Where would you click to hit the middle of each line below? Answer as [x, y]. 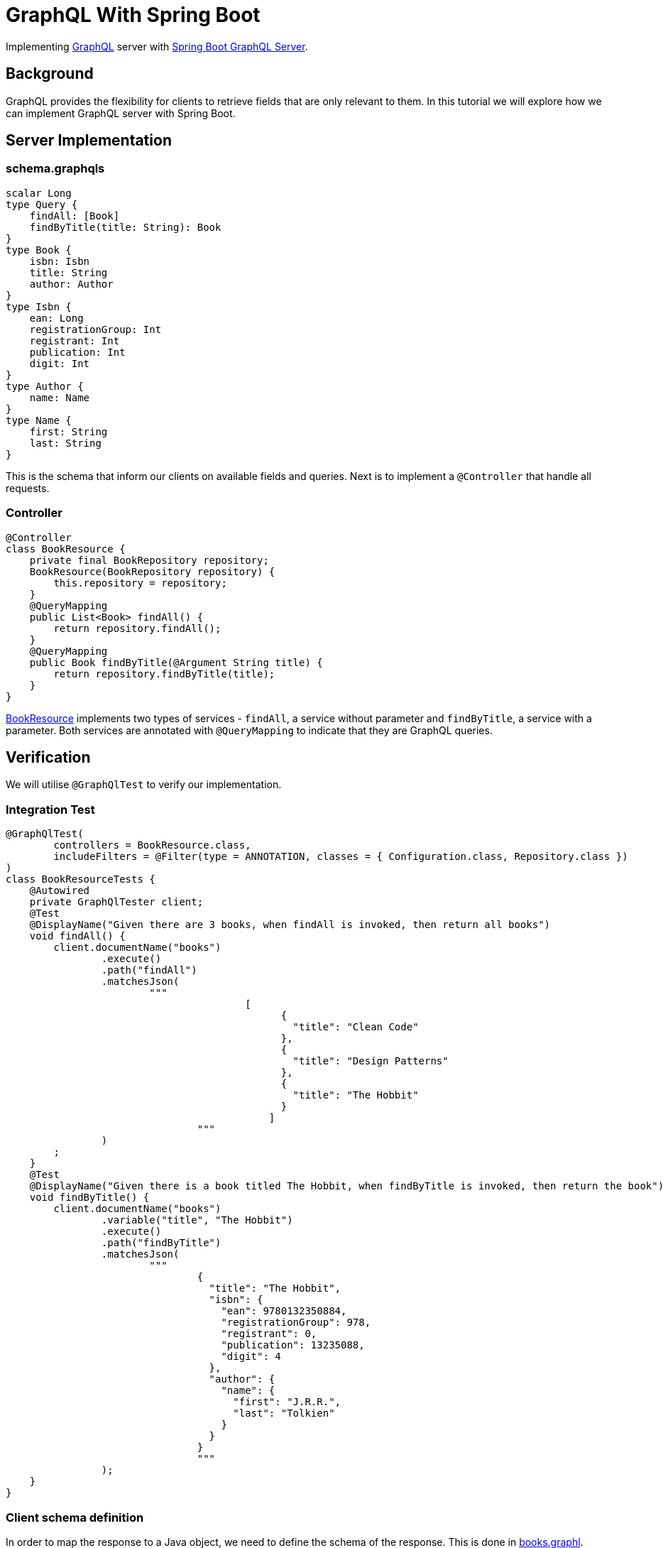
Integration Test [50, 809]
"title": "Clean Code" [356, 1027]
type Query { [42, 204]
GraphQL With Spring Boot [133, 15]
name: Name [60, 397]
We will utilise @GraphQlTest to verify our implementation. [144, 785]
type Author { [45, 386]
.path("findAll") [149, 970]
